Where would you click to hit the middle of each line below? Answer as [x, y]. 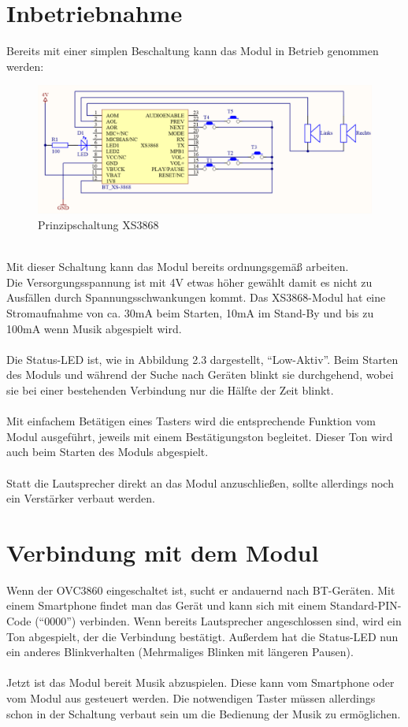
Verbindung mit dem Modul [163, 552]
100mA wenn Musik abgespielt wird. [94, 328]
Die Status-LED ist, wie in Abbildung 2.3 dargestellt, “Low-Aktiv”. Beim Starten [202, 359]
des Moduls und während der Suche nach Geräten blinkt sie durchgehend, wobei [200, 375]
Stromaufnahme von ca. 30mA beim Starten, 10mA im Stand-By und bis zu [190, 313]
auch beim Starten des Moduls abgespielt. [108, 452]
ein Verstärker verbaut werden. [81, 498]
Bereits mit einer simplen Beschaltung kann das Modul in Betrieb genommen [193, 51]
